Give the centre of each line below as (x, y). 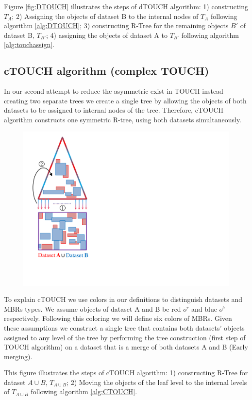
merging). (18, 356)
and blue (204, 308)
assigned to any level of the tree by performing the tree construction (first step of (125, 337)
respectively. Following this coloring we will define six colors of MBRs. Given (118, 318)
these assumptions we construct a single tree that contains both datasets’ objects (124, 327)
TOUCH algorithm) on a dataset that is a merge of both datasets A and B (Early (126, 347)
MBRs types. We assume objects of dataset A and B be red (92, 308)
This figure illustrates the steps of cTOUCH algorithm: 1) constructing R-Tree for (126, 373)
